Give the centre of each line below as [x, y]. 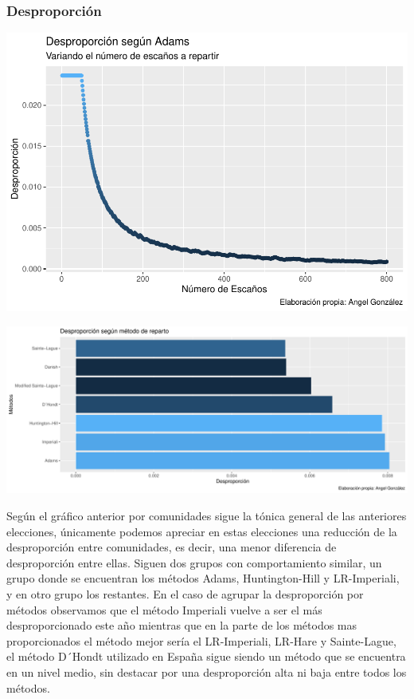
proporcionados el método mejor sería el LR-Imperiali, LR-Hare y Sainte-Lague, [201, 640]
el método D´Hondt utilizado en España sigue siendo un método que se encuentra [206, 656]
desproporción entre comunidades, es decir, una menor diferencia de [172, 547]
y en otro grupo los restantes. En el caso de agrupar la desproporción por [185, 593]
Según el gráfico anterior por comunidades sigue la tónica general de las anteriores [207, 515]
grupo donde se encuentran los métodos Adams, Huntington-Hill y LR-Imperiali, [203, 578]
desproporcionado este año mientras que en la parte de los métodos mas [182, 625]
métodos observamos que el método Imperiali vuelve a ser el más [164, 609]
